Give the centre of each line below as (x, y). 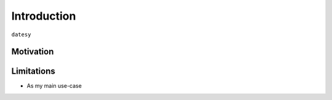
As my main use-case (54, 86)
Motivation (33, 52)
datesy (21, 34)
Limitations (33, 71)
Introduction (44, 16)
